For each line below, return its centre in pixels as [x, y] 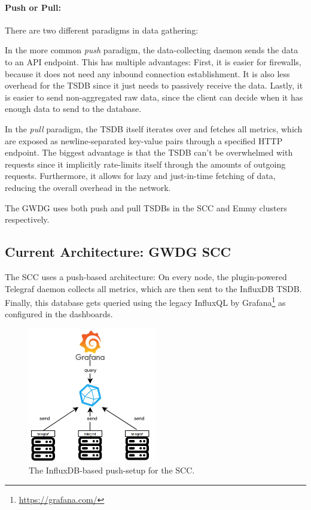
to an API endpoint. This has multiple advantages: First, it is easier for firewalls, [153, 61]
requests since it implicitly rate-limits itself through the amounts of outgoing [145, 164]
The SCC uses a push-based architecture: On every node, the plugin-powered [146, 276]
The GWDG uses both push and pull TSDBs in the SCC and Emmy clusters [146, 207]
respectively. [27, 219]
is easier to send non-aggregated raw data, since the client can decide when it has [154, 97]
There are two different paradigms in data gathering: [102, 30]
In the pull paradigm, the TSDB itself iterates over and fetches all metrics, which [154, 128]
